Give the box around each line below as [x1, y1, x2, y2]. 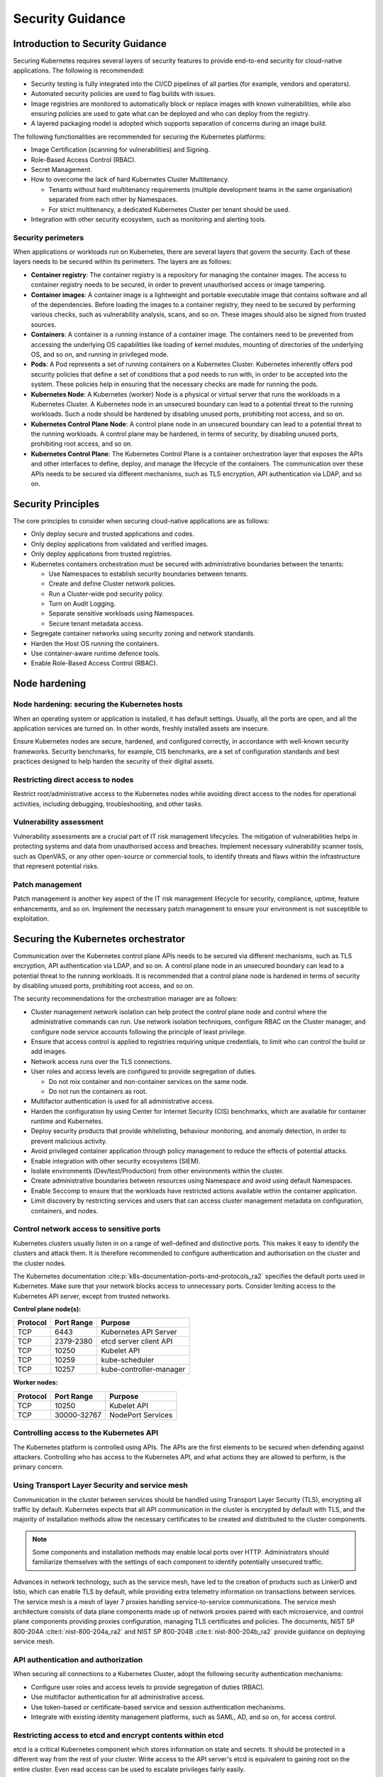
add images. [30, 1047, 67, 1056]
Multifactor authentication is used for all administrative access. [30, 1097, 214, 1105]
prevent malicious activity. [30, 1137, 108, 1145]
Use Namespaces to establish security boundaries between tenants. [48, 569, 248, 578]
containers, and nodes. [30, 1206, 99, 1215]
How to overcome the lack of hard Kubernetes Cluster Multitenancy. [30, 175, 230, 184]
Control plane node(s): [13, 1305, 82, 1314]
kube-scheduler [100, 1355, 155, 1365]
